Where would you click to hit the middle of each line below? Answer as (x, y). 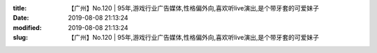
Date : (21, 18)
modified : (27, 27)
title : (20, 8)
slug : (20, 38)
